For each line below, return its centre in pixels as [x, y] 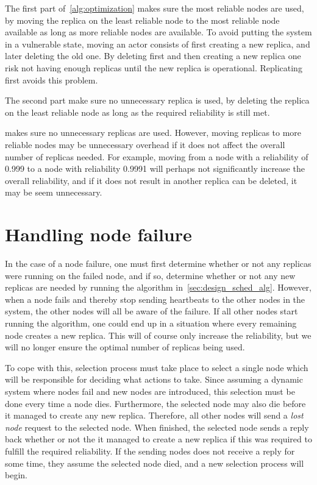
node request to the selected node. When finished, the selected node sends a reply [157, 427]
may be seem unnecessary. [54, 192]
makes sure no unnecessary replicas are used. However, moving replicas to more [153, 133]
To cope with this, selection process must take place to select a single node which [157, 367]
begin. [16, 475]
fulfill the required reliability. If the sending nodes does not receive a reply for [150, 451]
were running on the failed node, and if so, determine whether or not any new [150, 275]
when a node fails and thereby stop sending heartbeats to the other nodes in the [155, 299]
